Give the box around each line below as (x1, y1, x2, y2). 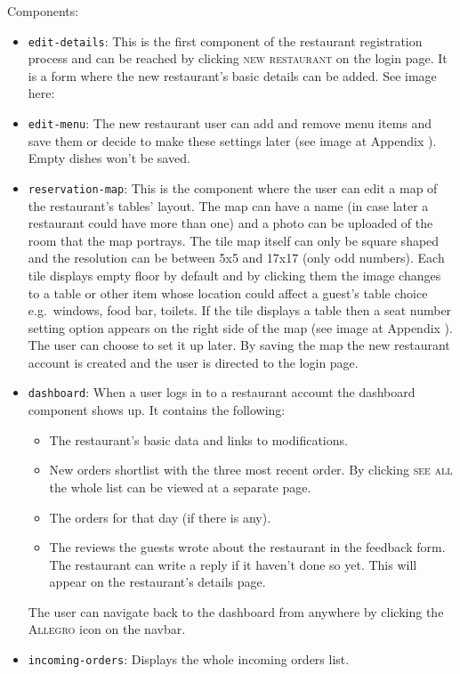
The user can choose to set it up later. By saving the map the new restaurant (28, 336, 450, 354)
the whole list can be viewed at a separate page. (49, 477, 311, 496)
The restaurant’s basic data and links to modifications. (49, 430, 348, 449)
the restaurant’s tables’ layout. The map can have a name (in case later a (28, 196, 429, 215)
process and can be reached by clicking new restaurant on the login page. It (28, 49, 448, 68)
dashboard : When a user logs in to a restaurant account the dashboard (28, 383, 416, 402)
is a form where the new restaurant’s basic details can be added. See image (28, 66, 437, 85)
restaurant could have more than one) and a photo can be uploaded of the (28, 214, 433, 232)
